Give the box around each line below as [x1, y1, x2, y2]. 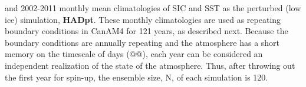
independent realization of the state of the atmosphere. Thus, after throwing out [5, 59, 295, 71]
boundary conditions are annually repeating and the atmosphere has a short [5, 36, 280, 48]
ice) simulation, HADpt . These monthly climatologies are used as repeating [5, 13, 281, 25]
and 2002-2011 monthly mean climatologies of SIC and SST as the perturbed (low [5, 2, 301, 14]
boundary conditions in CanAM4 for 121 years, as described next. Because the [5, 25, 288, 37]
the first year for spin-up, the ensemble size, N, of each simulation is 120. [5, 71, 268, 83]
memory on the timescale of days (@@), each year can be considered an [5, 48, 263, 60]
